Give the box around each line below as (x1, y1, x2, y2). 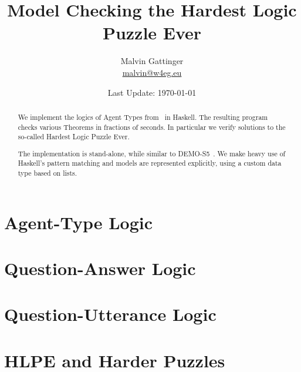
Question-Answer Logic (4, 256, 196, 280)
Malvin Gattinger (120, 55, 184, 67)
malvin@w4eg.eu (122, 66, 182, 78)
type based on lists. (18, 168, 77, 178)
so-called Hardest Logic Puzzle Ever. (18, 132, 130, 142)
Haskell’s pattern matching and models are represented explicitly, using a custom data (18, 158, 282, 168)
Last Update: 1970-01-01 (107, 86, 197, 98)
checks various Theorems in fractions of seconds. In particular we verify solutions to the (18, 122, 286, 132)
